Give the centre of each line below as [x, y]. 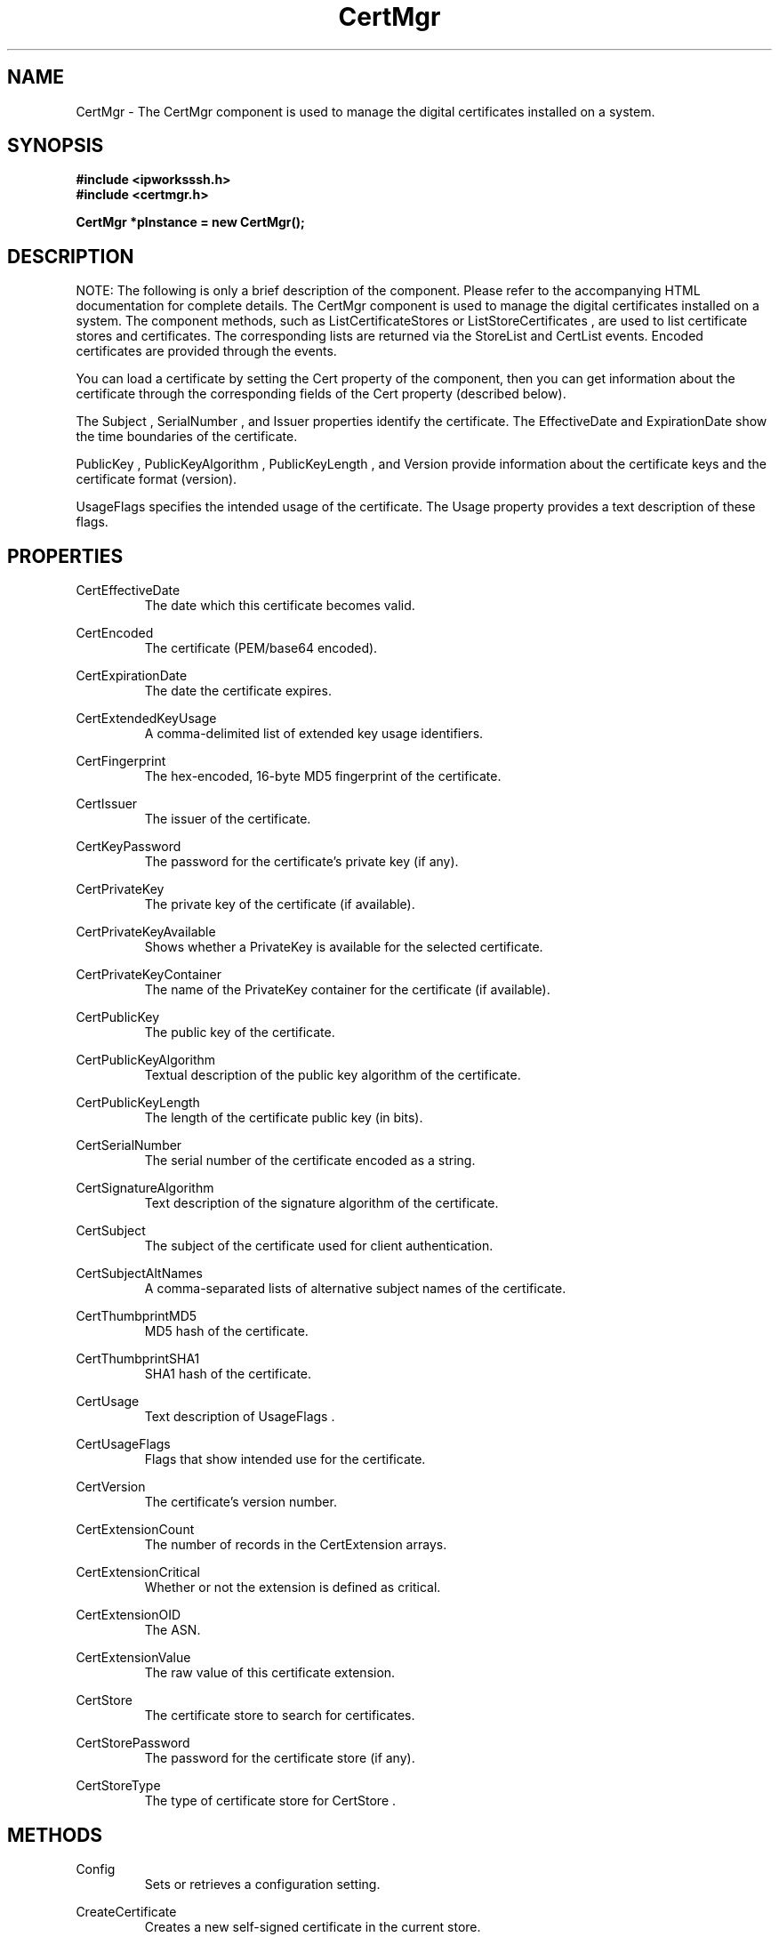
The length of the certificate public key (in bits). [284, 1118]
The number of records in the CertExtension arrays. [296, 1545]
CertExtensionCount [135, 1530]
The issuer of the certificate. [228, 819]
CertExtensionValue [133, 1658]
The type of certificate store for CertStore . [270, 1801]
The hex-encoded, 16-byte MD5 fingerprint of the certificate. [323, 776]
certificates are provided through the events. [206, 351]
